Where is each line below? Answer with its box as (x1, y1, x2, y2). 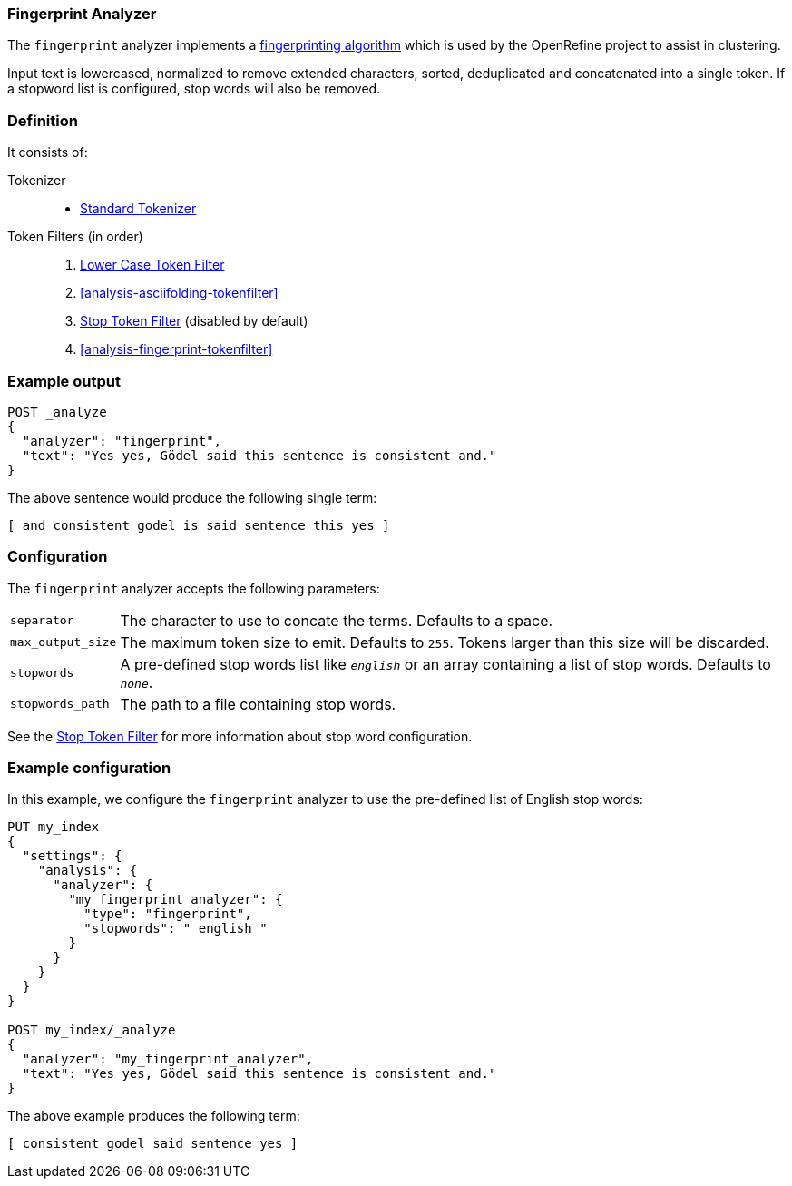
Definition (7, 111, 78, 130)
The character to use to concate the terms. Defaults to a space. (120, 611, 553, 630)
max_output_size (10, 635, 117, 650)
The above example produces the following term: (7, 1108, 300, 1124)
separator (10, 613, 74, 628)
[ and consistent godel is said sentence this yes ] (7, 517, 390, 533)
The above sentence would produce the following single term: (7, 489, 377, 505)
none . (120, 672, 153, 691)
